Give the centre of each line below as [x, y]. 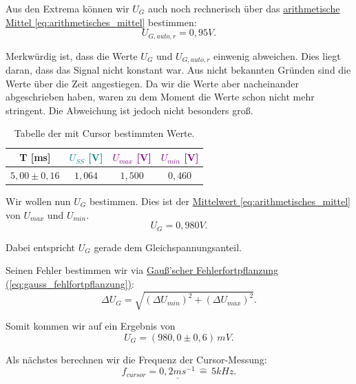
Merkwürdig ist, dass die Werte [72, 55]
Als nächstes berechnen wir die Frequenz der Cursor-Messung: [136, 359]
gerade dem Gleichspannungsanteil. [168, 247]
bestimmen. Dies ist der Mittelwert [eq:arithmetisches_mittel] [220, 201]
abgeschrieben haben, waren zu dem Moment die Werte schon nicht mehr [160, 97]
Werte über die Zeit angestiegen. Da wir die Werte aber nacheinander [152, 83]
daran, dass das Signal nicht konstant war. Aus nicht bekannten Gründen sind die [178, 70]
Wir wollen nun [38, 201]
